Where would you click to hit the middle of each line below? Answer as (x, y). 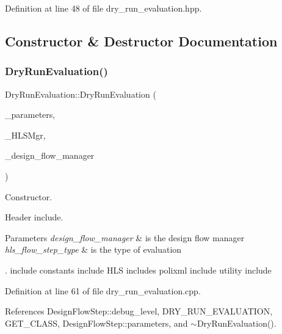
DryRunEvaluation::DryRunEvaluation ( (81, 94)
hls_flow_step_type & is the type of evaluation (93, 249)
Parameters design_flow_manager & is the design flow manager (125, 237)
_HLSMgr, (25, 135)
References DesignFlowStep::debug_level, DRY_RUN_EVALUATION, (139, 311)
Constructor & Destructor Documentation (141, 41)
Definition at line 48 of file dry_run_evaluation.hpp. (103, 8)
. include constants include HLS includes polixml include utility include (138, 270)
